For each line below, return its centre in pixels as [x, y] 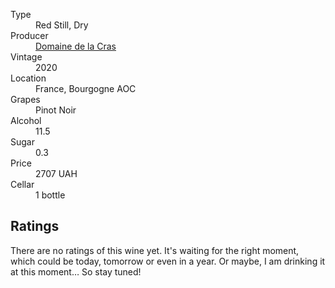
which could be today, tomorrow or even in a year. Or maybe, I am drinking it [168, 261]
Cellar [22, 184]
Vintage [26, 57]
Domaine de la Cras [76, 46]
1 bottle [50, 195]
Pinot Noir [56, 110]
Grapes [25, 99]
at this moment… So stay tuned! [76, 271]
